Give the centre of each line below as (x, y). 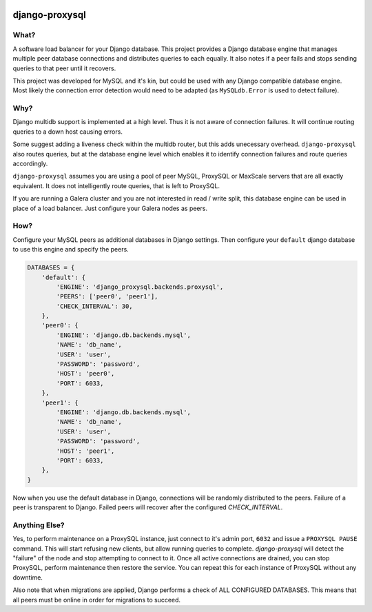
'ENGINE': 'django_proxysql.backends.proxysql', (140, 287)
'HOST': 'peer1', (85, 451)
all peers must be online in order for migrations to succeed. (97, 600)
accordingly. (30, 164)
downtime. (28, 577)
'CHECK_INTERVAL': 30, (95, 306)
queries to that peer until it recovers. (64, 68)
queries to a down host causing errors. (68, 132)
